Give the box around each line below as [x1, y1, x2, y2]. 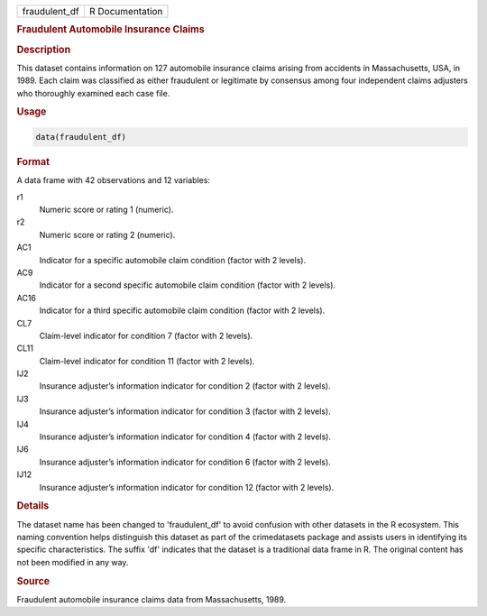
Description [16, 43, 71, 56]
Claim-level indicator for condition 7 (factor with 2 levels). [39, 330, 253, 341]
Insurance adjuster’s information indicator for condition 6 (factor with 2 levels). [39, 456, 331, 467]
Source [16, 575, 51, 587]
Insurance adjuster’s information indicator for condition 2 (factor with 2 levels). [39, 381, 331, 391]
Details [16, 500, 50, 512]
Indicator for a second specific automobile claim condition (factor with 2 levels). [39, 280, 336, 290]
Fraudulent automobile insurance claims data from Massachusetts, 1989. [16, 593, 287, 604]
